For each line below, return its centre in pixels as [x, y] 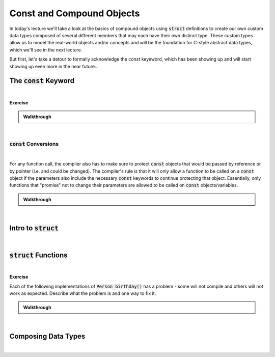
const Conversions [34, 144]
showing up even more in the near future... [54, 66]
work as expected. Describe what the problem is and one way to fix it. [83, 293]
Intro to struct [34, 228]
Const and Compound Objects [75, 13]
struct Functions [39, 255]
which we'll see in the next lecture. [46, 50]
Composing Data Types [47, 336]
